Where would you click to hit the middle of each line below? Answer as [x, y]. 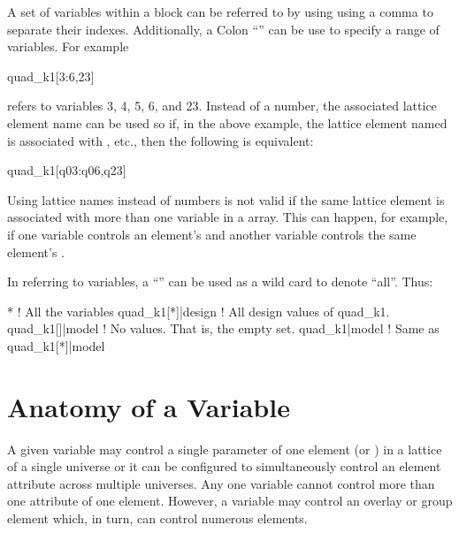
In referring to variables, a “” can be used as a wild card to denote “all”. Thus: [220, 282]
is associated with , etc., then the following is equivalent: [161, 140]
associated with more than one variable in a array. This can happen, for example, [228, 217]
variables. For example [68, 46]
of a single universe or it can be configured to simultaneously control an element [224, 466]
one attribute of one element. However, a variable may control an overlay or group [230, 501]
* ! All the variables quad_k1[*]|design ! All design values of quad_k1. [199, 311]
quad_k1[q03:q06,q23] [67, 170]
